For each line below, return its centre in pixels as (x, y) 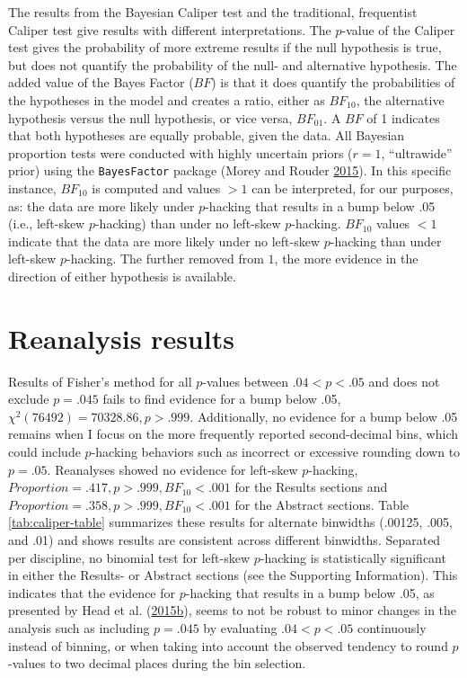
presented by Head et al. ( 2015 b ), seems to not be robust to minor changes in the (233, 610)
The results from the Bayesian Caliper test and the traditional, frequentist (213, 12)
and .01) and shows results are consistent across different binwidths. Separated (225, 540)
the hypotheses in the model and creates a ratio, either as (167, 99)
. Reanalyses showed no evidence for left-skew (172, 469)
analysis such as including (79, 628)
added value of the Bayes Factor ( (101, 82)
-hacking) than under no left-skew (188, 223)
